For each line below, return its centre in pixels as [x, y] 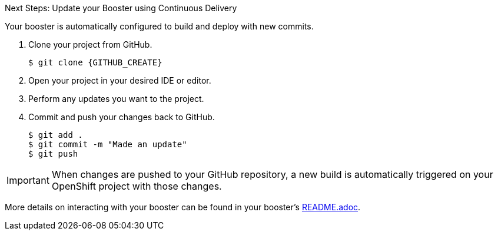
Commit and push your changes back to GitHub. [122, 117]
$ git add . [56, 135]
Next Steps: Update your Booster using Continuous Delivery [121, 8]
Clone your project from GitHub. [90, 44]
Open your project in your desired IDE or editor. [120, 80]
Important [28, 180]
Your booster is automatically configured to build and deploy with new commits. [159, 26]
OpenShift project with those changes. [137, 186]
